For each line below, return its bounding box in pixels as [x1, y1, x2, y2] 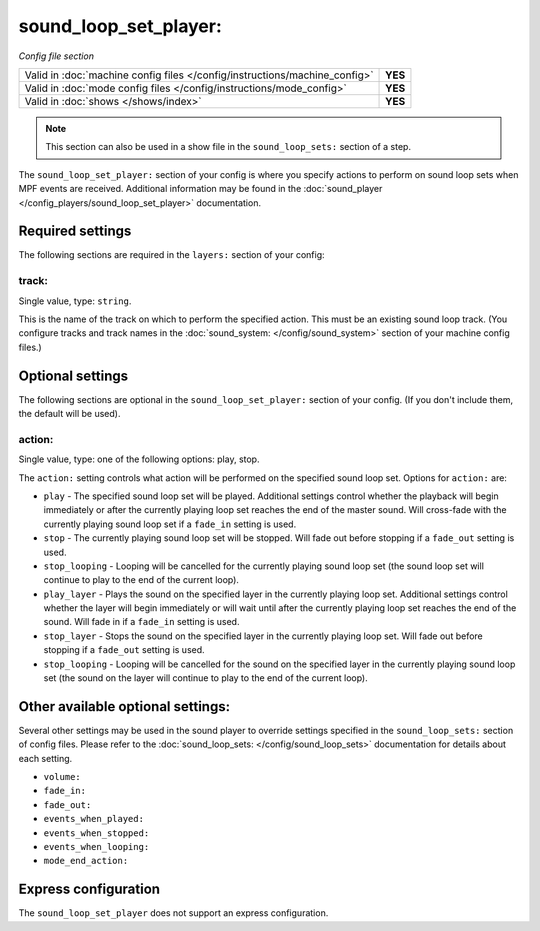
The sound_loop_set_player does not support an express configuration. [18, 907, 329, 919]
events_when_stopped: [43, 827, 150, 839]
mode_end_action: [43, 855, 129, 867]
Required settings [18, 223, 132, 240]
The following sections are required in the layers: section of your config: [18, 249, 325, 261]
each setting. [18, 752, 73, 764]
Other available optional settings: [18, 698, 230, 715]
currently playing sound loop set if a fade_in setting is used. [43, 518, 297, 530]
